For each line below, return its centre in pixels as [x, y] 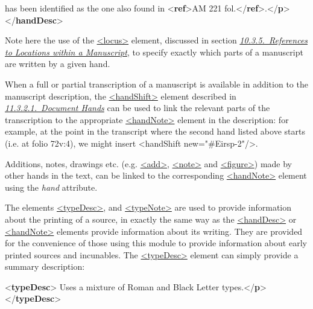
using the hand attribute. [51, 187]
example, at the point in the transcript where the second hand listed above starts [155, 131]
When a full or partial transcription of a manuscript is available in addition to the [156, 84]
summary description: [45, 266]
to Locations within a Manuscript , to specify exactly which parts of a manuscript [154, 52]
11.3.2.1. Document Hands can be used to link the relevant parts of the [138, 108]
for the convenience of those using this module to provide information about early [156, 243]
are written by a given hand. [58, 64]
